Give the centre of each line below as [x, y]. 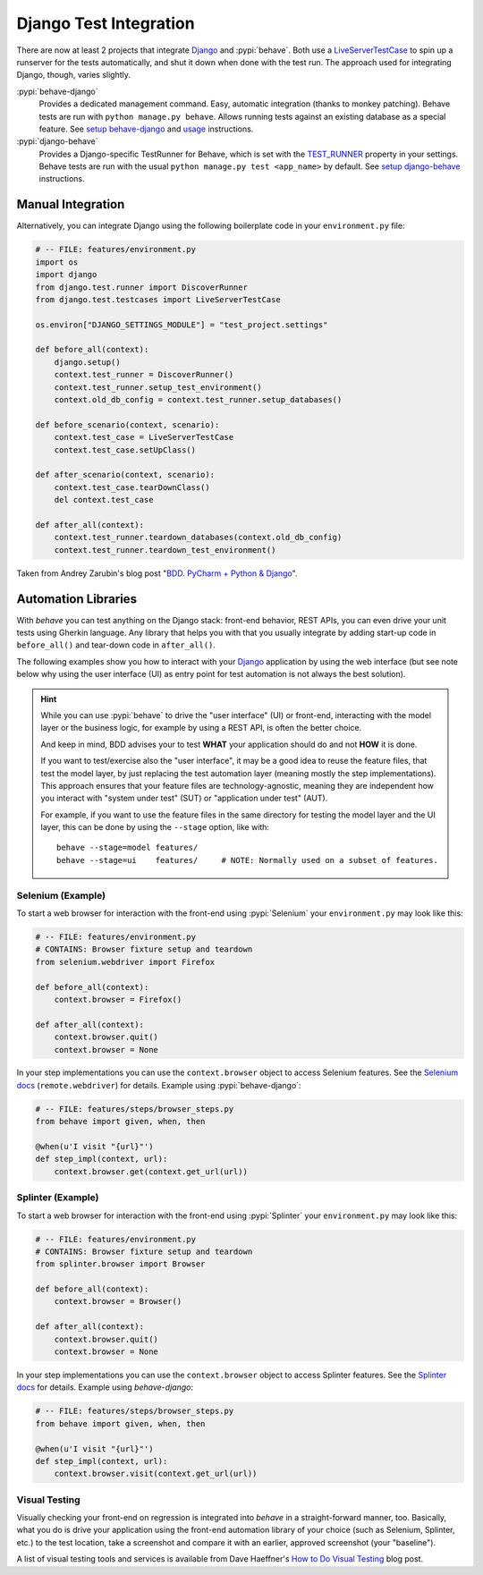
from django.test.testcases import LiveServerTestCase [158, 299]
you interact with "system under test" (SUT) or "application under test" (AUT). [184, 798]
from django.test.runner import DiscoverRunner [141, 287]
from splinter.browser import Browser [120, 1264]
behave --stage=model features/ [127, 848]
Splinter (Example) [58, 1198]
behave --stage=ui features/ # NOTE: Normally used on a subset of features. [247, 860]
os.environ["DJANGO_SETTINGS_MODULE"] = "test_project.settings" [182, 325]
